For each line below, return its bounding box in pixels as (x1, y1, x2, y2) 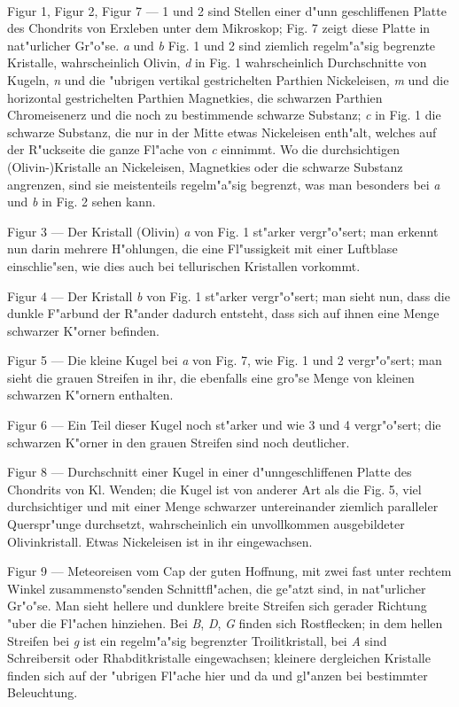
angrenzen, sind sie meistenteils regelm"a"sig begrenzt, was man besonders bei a (7, 175, 440, 193)
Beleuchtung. (7, 683, 78, 702)
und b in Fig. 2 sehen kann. (7, 192, 156, 211)
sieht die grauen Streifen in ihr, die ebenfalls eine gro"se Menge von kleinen (7, 368, 415, 386)
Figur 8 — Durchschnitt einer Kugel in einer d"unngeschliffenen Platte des (7, 462, 412, 481)
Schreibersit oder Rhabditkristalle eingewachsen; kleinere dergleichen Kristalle (7, 649, 431, 667)
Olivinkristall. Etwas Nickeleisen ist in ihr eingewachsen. (7, 532, 313, 550)
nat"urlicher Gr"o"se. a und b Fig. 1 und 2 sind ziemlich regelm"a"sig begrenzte (7, 35, 436, 54)
